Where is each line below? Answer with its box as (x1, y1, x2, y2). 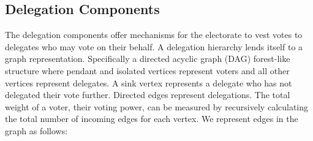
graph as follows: (5, 124, 68, 137)
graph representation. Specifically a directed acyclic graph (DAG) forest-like (5, 52, 290, 65)
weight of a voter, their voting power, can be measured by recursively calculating (5, 100, 309, 113)
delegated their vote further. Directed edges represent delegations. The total (5, 88, 290, 101)
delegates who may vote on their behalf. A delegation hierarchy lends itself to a (5, 40, 303, 53)
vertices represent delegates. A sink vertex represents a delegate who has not (5, 76, 292, 89)
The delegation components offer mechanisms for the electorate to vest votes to (5, 28, 303, 41)
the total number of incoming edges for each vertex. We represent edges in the (5, 112, 298, 125)
